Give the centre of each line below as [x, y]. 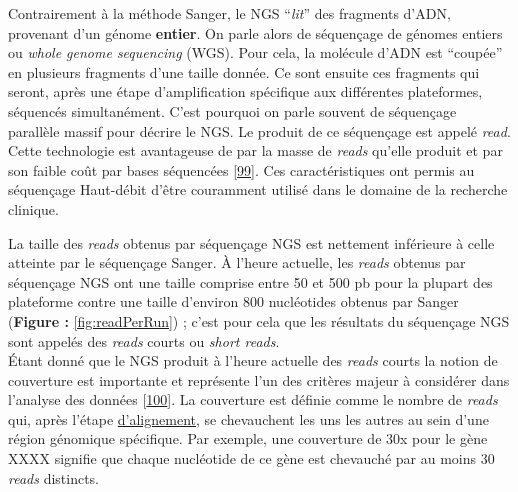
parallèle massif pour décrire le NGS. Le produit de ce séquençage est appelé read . [259, 130]
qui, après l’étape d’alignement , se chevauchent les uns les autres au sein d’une [248, 418]
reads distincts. [54, 477]
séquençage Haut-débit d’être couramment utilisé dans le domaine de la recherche [258, 189]
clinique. [33, 208]
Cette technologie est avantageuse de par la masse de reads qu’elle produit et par [255, 150]
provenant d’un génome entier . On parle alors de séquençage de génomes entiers [255, 32]
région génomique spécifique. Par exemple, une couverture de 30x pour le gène [248, 438]
